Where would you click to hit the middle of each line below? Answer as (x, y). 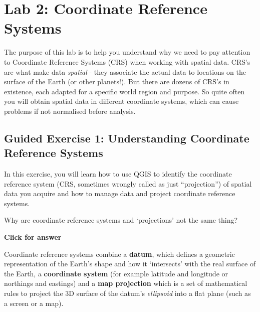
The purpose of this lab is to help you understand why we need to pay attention (127, 52)
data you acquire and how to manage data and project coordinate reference (120, 193)
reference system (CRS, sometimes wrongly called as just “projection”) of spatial (128, 183)
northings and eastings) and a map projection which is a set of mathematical (126, 283)
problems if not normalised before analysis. (70, 111)
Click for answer (33, 237)
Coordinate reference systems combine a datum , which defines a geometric (119, 254)
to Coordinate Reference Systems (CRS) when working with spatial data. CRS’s (127, 61)
